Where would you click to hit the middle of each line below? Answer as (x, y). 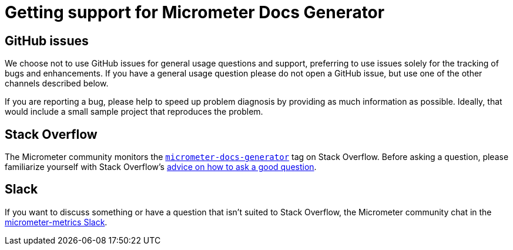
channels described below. (57, 84)
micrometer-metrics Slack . (56, 222)
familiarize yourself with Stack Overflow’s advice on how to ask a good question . (161, 167)
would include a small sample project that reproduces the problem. (134, 112)
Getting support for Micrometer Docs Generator (195, 12)
